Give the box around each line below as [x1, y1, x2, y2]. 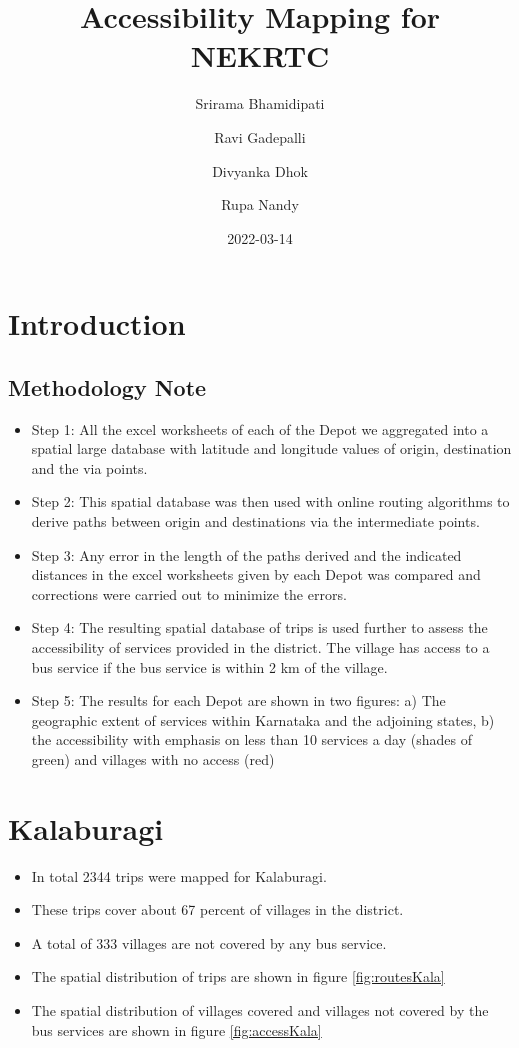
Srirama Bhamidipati [195, 93, 325, 114]
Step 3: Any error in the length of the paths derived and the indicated [31, 544, 462, 565]
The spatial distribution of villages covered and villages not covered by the [31, 1000, 489, 1021]
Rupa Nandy [221, 194, 299, 215]
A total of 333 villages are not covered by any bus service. [31, 932, 387, 953]
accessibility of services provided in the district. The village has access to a [31, 637, 490, 658]
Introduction [8, 303, 186, 344]
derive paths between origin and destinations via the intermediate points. [31, 511, 480, 532]
